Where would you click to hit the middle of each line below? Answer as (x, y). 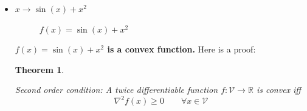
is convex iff (278, 90)
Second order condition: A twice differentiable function (116, 90)
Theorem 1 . (40, 69)
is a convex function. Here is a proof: (181, 49)
